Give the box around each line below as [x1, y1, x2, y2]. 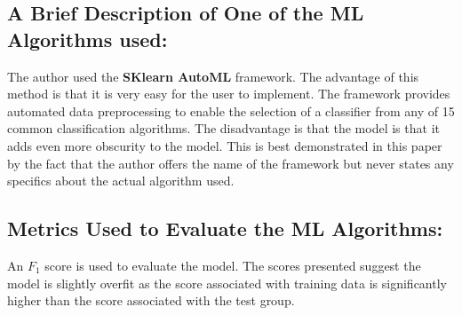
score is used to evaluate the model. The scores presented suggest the [44, 256, 421, 274]
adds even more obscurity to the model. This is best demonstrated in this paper [7, 136, 442, 154]
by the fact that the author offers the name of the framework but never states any [7, 154, 454, 172]
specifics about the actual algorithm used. [7, 171, 235, 190]
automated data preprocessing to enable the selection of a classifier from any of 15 [7, 101, 455, 120]
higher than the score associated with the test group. [7, 291, 295, 310]
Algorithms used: [7, 25, 168, 52]
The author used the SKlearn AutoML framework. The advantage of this [7, 67, 419, 85]
